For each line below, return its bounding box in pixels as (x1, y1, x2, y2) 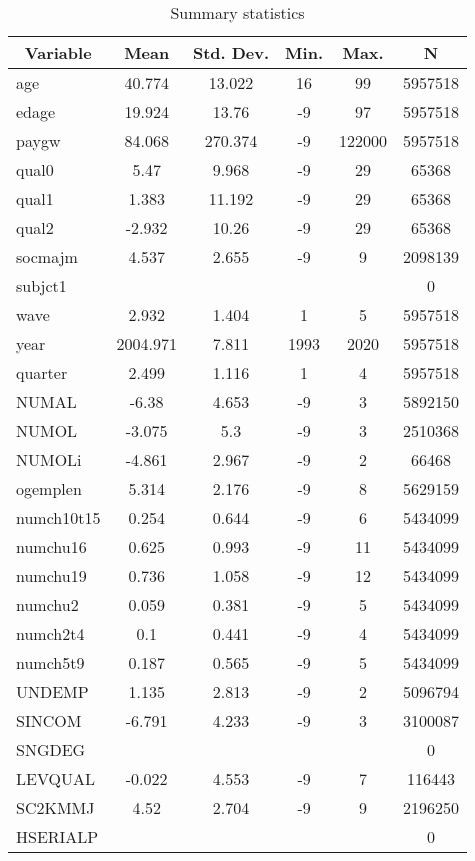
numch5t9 (16, 651, 85, 674)
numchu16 (16, 535, 87, 558)
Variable (24, 41, 92, 64)
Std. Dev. (192, 41, 270, 64)
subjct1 (16, 274, 67, 297)
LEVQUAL (16, 767, 95, 790)
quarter (16, 361, 68, 384)
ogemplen (16, 477, 82, 500)
